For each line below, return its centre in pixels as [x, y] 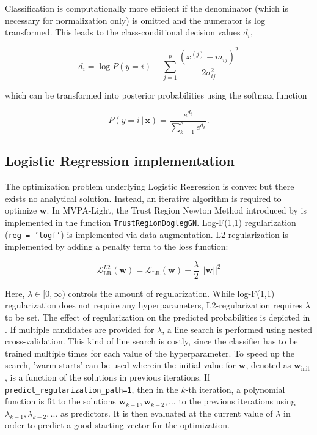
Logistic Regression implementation [120, 161]
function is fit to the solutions [60, 401]
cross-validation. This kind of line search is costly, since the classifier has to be [151, 341]
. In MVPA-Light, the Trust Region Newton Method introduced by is [177, 210]
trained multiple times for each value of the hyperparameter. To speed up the [150, 353]
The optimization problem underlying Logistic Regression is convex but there [150, 186]
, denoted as [268, 365]
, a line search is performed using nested [237, 329]
